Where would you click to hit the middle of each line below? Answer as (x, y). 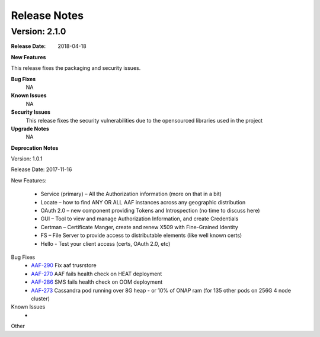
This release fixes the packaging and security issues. (76, 68)
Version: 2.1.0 (39, 31)
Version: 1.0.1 (27, 159)
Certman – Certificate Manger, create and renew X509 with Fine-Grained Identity (139, 227)
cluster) (41, 299)
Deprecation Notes (35, 147)
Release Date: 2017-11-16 (41, 169)
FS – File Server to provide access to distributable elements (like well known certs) (141, 235)
